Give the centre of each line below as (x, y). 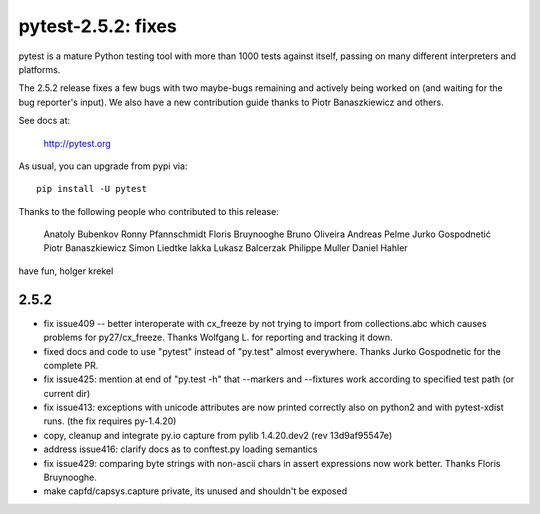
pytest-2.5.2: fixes (97, 26)
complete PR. (71, 365)
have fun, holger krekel (66, 271)
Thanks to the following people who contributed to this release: (148, 211)
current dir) (67, 393)
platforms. (39, 69)
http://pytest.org (77, 143)
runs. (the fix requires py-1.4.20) (110, 421)
